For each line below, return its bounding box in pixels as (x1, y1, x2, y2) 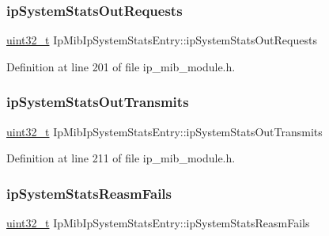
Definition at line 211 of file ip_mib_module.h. (6, 150, 236, 166)
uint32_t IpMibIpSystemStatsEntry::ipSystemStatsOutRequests (6, 32, 317, 48)
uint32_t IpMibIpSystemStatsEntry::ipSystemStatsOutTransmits (6, 123, 323, 139)
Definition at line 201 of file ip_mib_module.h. (6, 58, 236, 74)
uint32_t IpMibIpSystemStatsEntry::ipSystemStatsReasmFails (6, 215, 310, 231)
